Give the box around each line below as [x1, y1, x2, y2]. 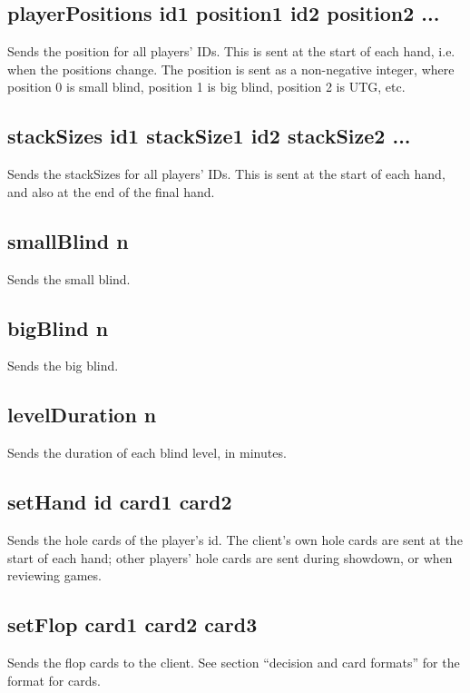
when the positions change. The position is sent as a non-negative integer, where [7, 59, 455, 78]
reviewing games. [7, 566, 102, 585]
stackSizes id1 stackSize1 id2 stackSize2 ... [7, 122, 411, 150]
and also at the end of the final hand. [7, 182, 215, 201]
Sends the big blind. [7, 356, 119, 375]
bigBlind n [7, 313, 109, 342]
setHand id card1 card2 [7, 488, 232, 516]
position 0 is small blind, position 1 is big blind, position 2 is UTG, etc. [7, 77, 406, 96]
